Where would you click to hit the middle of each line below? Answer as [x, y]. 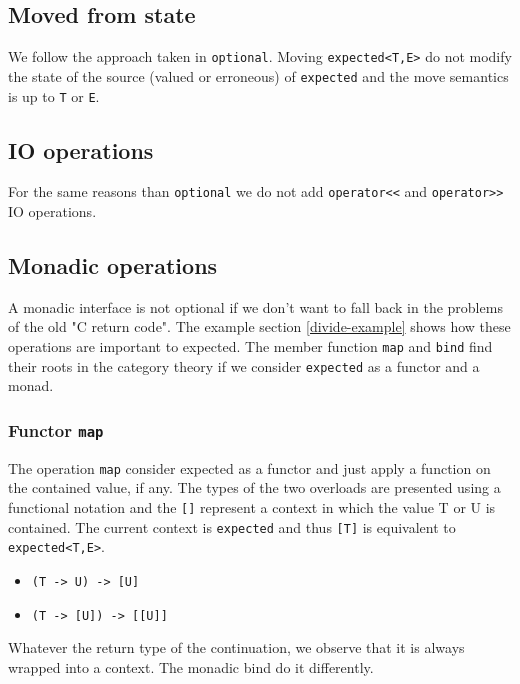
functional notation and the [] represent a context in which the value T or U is [252, 506]
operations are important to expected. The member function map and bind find [250, 346]
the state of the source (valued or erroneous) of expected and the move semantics [258, 75]
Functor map [56, 429]
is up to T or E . [54, 95]
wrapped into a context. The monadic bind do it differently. [191, 666]
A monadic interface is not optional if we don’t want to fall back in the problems [255, 306]
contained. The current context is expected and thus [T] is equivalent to [232, 526]
